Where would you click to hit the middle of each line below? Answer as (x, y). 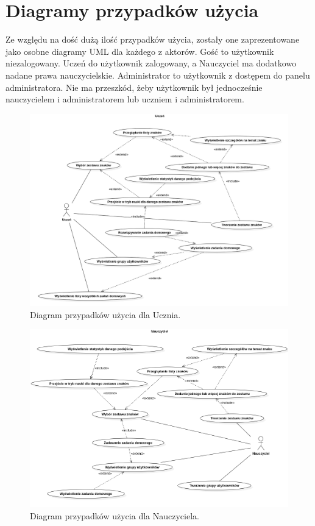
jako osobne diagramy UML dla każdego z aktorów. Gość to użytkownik (140, 51)
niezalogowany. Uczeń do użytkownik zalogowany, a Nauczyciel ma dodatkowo (151, 63)
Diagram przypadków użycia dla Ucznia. (105, 314)
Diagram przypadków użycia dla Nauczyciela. (115, 515)
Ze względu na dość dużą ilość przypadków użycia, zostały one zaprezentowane (153, 39)
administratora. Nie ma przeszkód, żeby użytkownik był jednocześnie (134, 87)
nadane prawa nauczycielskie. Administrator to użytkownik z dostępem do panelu (158, 75)
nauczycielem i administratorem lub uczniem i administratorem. (125, 99)
